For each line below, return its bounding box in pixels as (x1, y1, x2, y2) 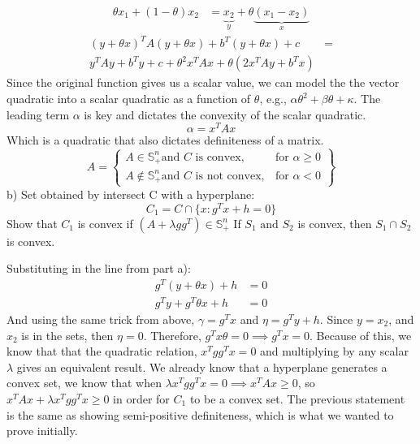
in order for (113, 390, 170, 407)
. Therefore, (143, 326, 201, 343)
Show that (6, 214, 58, 231)
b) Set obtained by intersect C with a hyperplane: (6, 185, 255, 202)
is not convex (195, 170, 262, 182)
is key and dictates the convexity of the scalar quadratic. (84, 106, 366, 123)
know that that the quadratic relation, (6, 343, 197, 360)
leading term (6, 106, 70, 123)
